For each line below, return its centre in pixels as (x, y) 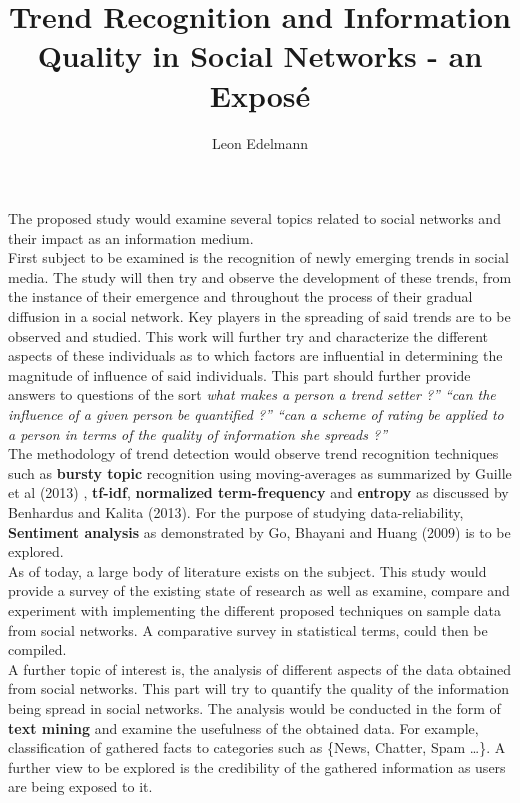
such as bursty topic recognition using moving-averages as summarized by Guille (260, 472)
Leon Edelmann (260, 142)
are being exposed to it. (80, 786)
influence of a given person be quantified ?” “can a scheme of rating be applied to (256, 414)
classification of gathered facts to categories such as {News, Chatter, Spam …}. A (257, 747)
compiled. (37, 649)
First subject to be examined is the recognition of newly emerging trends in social (258, 257)
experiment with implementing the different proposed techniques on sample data (255, 609)
